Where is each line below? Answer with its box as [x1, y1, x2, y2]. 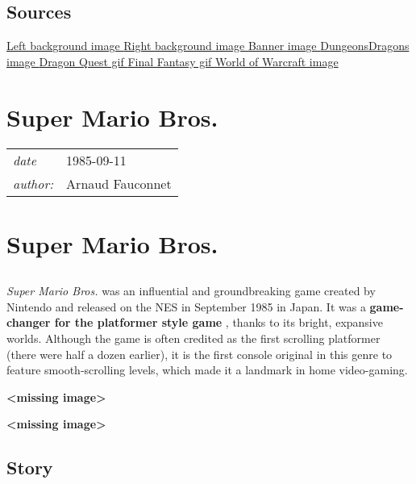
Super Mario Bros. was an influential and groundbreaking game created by [6, 282, 376, 299]
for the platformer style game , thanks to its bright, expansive [54, 314, 383, 331]
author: [13, 173, 54, 193]
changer [6, 314, 51, 331]
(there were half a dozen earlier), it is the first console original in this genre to [6, 345, 393, 362]
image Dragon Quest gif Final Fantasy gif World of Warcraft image [6, 52, 339, 69]
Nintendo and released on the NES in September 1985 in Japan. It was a [6, 298, 366, 315]
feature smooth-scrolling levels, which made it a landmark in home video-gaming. [6, 361, 408, 378]
